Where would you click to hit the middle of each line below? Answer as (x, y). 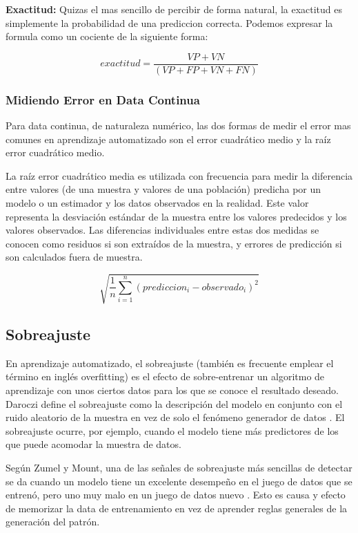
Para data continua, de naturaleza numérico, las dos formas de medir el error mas (178, 125)
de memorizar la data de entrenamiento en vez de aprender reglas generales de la (177, 508)
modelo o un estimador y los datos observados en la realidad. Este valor (157, 203)
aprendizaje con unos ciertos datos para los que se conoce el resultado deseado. (172, 390)
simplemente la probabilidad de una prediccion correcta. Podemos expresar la (169, 22)
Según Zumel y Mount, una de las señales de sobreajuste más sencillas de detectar (179, 467)
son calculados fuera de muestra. (74, 257)
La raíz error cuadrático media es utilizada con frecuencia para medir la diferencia (179, 175)
